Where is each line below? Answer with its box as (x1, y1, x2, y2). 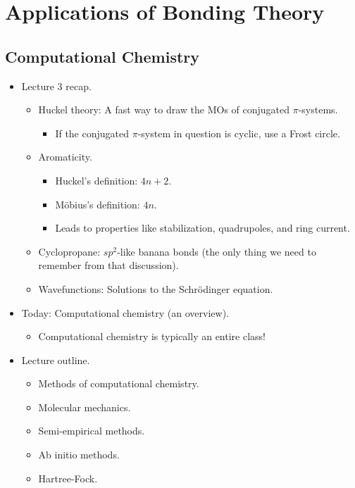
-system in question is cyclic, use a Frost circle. (137, 125, 340, 140)
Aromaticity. (38, 149, 92, 164)
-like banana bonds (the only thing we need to (117, 244, 316, 258)
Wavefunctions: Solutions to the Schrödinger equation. (38, 281, 273, 296)
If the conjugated (55, 125, 130, 140)
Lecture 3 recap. (21, 78, 92, 93)
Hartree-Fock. (38, 470, 98, 485)
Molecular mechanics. (38, 399, 131, 414)
